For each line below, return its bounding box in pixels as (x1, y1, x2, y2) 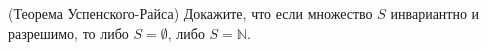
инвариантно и (390, 3, 480, 23)
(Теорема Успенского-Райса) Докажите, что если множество (8, 3, 373, 23)
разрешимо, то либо (8, 22, 129, 43)
